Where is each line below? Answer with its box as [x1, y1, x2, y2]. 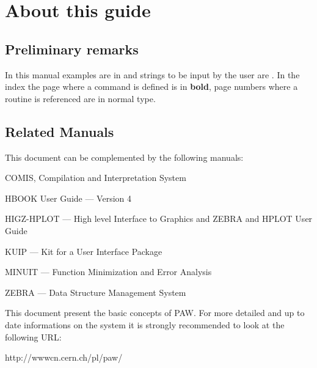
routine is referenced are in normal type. [5, 92, 156, 105]
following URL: [5, 330, 62, 343]
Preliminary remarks [5, 39, 139, 58]
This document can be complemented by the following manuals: [5, 150, 244, 163]
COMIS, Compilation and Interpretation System [5, 171, 186, 184]
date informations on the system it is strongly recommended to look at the [5, 318, 285, 331]
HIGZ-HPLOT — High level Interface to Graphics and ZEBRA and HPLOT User [5, 212, 313, 225]
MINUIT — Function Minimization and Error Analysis [5, 265, 212, 278]
